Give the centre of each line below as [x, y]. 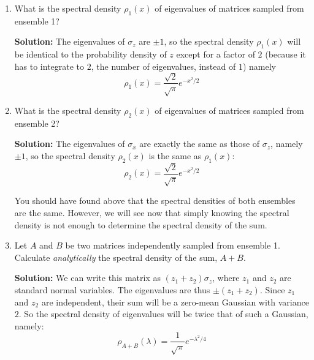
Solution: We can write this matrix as [88, 278]
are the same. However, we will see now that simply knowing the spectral [152, 212]
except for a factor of [216, 54]
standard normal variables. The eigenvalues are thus [112, 289]
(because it [285, 54]
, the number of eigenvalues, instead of [163, 66]
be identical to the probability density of [90, 54]
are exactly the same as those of [200, 144]
